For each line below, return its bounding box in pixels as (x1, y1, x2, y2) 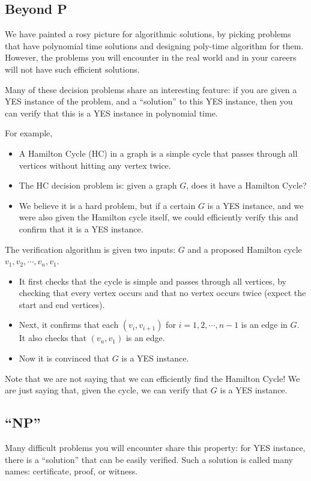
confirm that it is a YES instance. (19, 222, 143, 235)
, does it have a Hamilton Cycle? (186, 179, 307, 192)
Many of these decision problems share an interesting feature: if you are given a (5, 83, 297, 95)
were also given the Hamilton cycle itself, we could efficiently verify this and (19, 211, 298, 223)
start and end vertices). (19, 298, 105, 310)
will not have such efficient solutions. (5, 62, 140, 75)
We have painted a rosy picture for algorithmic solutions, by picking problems (5, 28, 291, 40)
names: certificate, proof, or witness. (5, 465, 138, 477)
